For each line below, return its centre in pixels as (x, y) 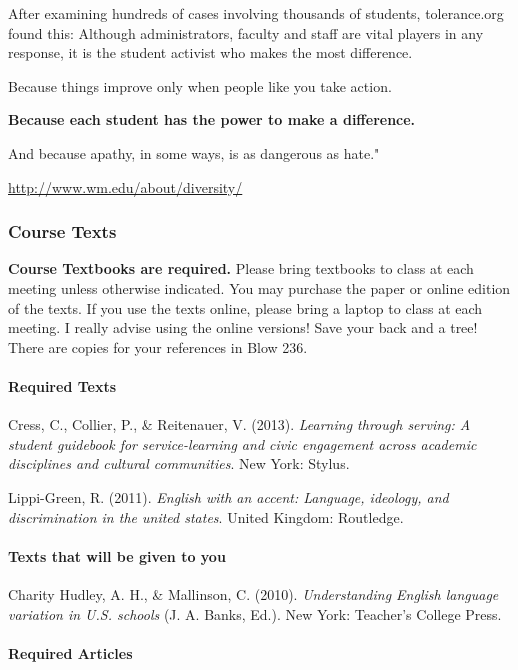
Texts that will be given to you (117, 555)
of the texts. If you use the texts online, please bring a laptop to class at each (245, 307)
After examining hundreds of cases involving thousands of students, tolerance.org (256, 13)
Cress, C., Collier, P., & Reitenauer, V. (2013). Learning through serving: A (239, 424)
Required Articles (70, 652)
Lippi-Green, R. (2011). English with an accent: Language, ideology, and (228, 496)
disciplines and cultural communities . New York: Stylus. (179, 463)
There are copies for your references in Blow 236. (158, 346)
